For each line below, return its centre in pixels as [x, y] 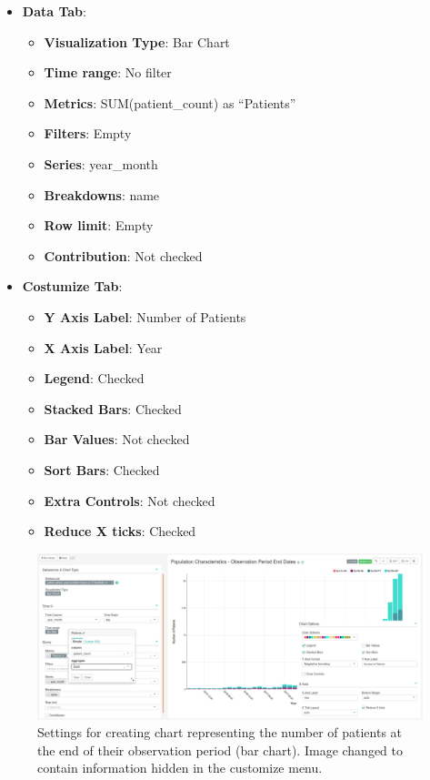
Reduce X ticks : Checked [120, 531]
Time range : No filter [108, 72]
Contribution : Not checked [123, 255]
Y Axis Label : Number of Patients [145, 316]
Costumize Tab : [72, 286]
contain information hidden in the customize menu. [180, 768]
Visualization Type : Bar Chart [137, 41]
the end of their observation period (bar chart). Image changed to [220, 750]
